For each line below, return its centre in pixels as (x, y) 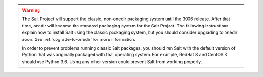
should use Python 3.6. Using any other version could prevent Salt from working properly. (112, 61)
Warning (31, 10)
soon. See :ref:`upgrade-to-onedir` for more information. (79, 39)
